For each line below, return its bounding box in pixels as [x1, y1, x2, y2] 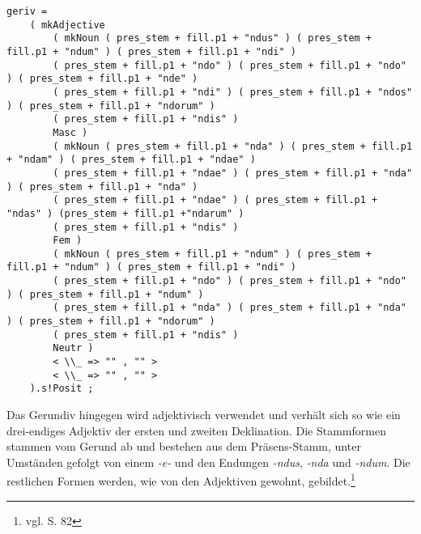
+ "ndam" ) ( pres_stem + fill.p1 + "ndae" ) [6, 154, 256, 166]
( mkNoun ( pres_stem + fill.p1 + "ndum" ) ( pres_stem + [53, 248, 372, 260]
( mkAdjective [29, 19, 105, 31]
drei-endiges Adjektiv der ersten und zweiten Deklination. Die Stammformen [6, 422, 386, 439]
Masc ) [53, 126, 88, 138]
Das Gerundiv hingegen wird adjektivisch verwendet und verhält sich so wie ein [6, 406, 401, 423]
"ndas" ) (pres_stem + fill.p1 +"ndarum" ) [6, 207, 245, 219]
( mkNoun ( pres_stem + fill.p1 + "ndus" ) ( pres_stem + [53, 32, 372, 44]
